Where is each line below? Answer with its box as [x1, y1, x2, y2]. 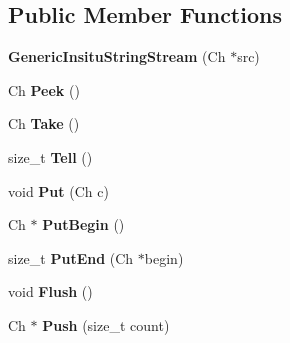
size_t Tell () [8, 146, 93, 167]
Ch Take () [8, 113, 80, 134]
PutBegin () [42, 214, 125, 235]
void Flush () [8, 281, 93, 302]
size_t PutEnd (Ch [8, 247, 134, 268]
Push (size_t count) [42, 314, 170, 335]
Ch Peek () [8, 79, 80, 100]
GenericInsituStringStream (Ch [8, 46, 226, 67]
